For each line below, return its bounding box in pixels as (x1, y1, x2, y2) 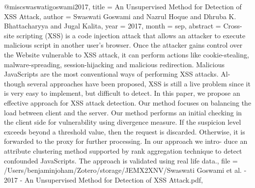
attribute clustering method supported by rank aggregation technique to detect (4, 145, 242, 156)
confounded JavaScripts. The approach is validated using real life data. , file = (4, 155, 238, 165)
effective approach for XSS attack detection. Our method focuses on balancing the (4, 97, 252, 107)
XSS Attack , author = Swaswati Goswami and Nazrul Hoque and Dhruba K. (4, 11, 236, 21)
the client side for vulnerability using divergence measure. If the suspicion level (4, 117, 241, 127)
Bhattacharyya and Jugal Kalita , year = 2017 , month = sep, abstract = (4, 21, 221, 31)
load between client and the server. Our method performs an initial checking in (4, 107, 242, 117)
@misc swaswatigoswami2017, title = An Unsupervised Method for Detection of (4, 1, 242, 11)
